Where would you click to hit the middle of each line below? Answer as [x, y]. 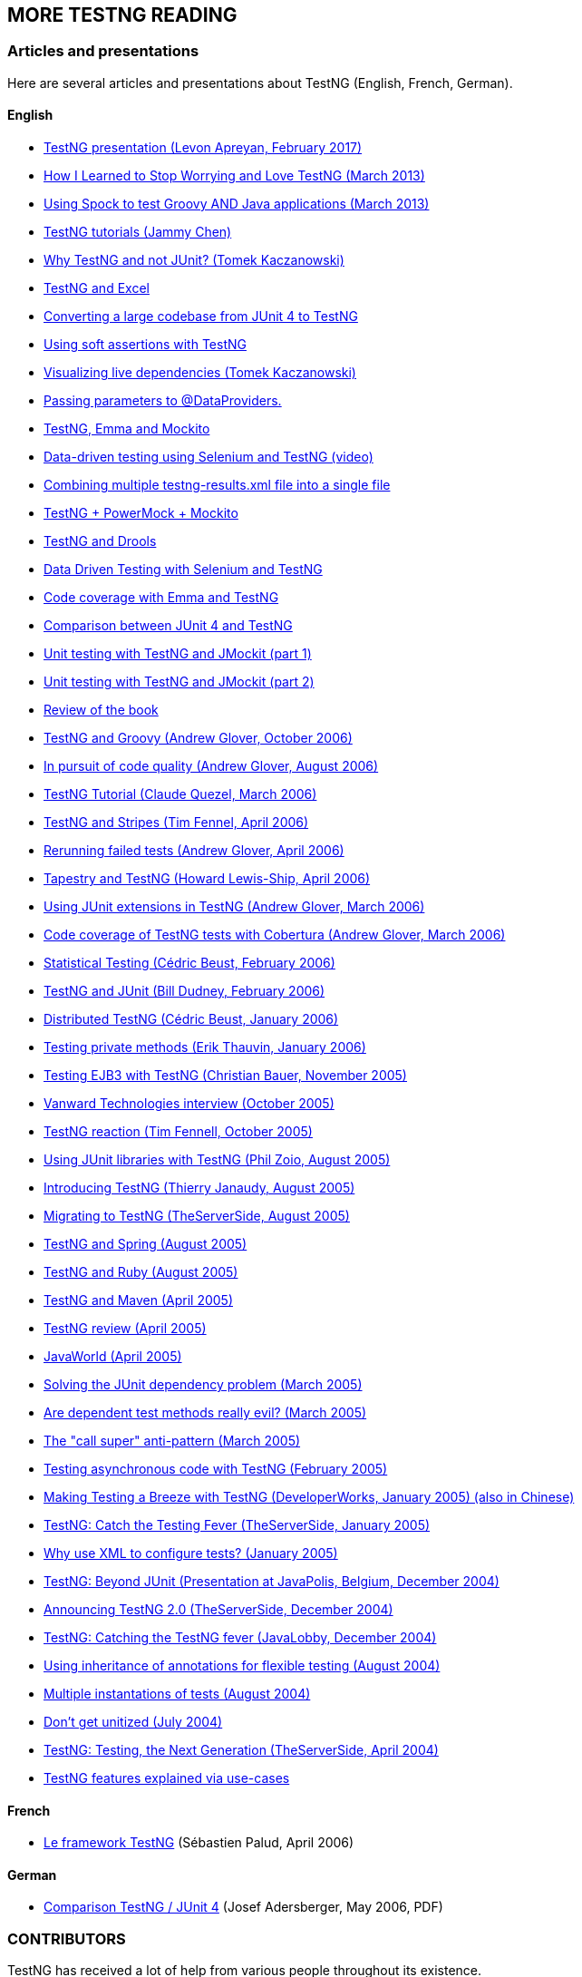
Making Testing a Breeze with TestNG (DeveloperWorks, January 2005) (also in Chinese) [309, 1497]
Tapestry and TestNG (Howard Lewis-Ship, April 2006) [207, 879]
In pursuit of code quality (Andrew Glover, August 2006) [211, 766]
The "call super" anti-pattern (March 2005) [172, 1441]
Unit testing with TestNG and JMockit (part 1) [178, 654]
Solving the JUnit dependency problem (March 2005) [203, 1385]
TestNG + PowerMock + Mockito [141, 513]
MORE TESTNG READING [122, 15]
